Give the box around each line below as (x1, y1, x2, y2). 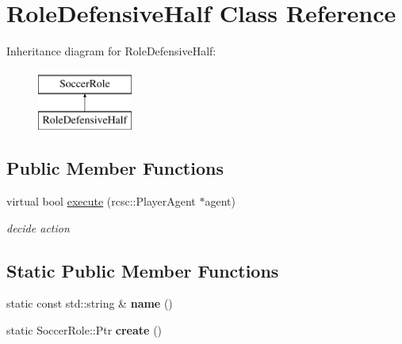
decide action (6, 219, 70, 236)
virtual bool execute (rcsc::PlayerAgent (6, 193, 196, 210)
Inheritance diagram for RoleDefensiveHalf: (6, 43, 216, 59)
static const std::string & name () (6, 295, 173, 312)
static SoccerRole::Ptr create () (6, 322, 163, 338)
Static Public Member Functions (6, 258, 279, 282)
